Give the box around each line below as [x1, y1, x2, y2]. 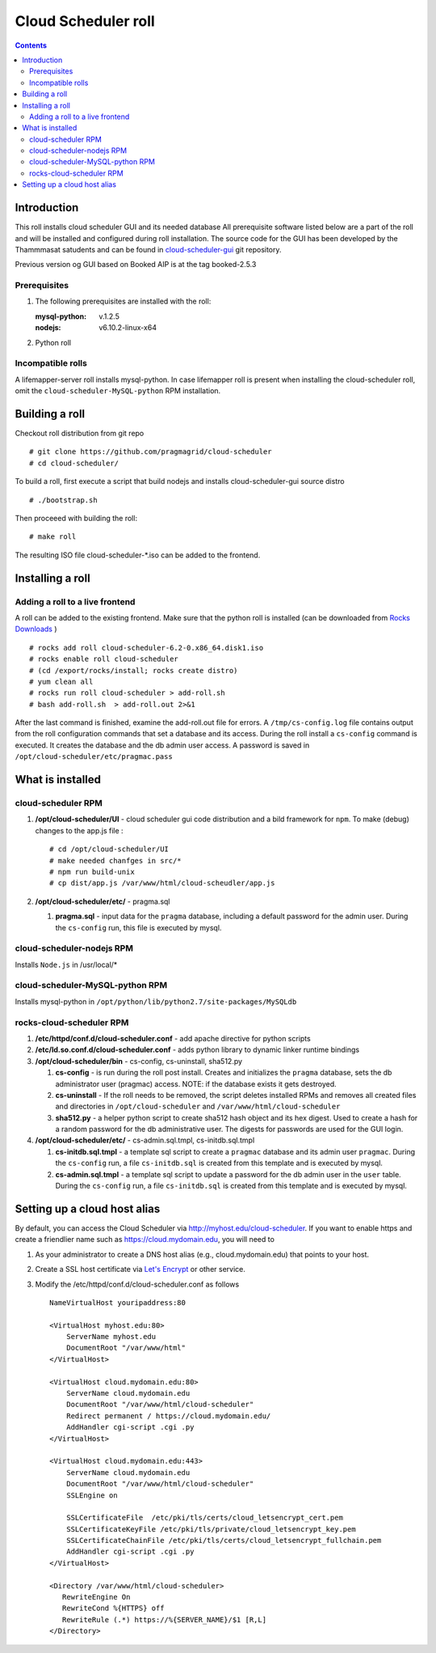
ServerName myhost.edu [65, 1332, 157, 1341]
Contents [15, 40, 48, 50]
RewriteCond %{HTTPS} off [61, 1604, 165, 1613]
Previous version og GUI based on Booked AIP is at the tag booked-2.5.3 [15, 260, 257, 269]
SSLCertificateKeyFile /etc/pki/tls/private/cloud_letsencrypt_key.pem [65, 1524, 356, 1533]
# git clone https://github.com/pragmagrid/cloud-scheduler [29, 447, 272, 456]
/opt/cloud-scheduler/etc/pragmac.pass [15, 752, 173, 761]
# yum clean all [29, 676, 94, 686]
